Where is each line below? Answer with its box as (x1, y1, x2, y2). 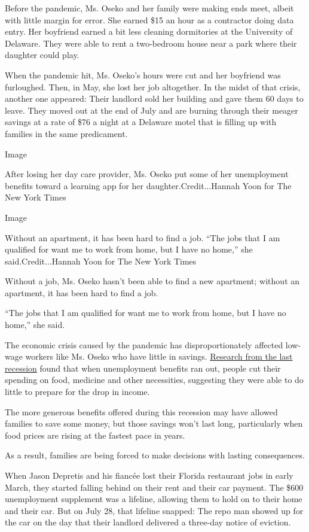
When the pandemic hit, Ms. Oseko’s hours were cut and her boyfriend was (5, 68, 281, 81)
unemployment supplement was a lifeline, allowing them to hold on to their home (5, 493, 302, 505)
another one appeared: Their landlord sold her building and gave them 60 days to (5, 92, 304, 105)
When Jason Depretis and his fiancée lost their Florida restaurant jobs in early (5, 469, 293, 481)
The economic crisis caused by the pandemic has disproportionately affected (5, 338, 283, 351)
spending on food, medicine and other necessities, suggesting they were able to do (5, 373, 304, 386)
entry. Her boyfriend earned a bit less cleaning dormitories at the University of (5, 25, 293, 38)
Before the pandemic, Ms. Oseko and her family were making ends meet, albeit (5, 2, 294, 14)
